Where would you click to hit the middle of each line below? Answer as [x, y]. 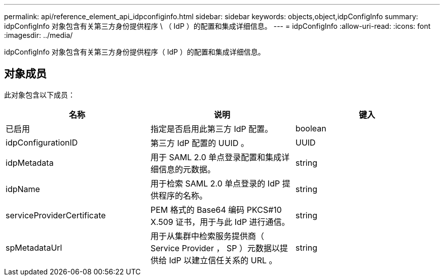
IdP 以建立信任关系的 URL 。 [223, 260]
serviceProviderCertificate [56, 215]
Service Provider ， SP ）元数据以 [215, 248]
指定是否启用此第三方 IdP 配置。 [212, 129]
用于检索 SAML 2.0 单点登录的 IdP [215, 183]
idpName [23, 189]
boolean [311, 128]
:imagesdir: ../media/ [39, 35]
